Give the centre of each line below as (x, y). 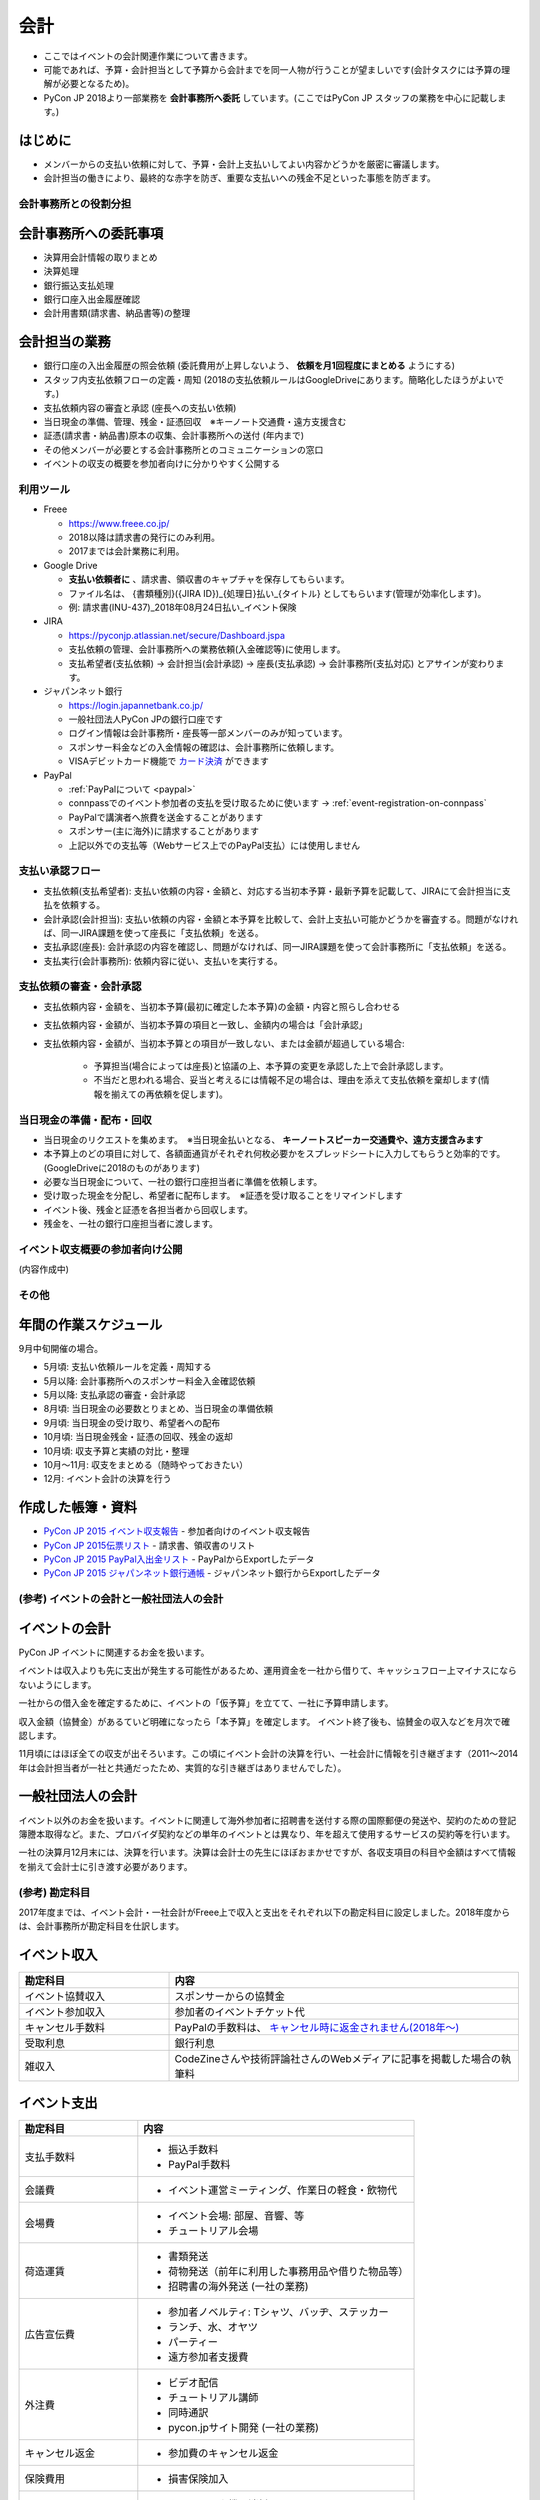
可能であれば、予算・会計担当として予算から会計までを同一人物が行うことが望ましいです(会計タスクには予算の (272, 69)
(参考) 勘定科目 (54, 1892)
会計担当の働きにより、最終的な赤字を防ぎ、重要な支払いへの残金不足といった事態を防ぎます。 (240, 178)
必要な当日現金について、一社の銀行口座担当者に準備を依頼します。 (183, 1182)
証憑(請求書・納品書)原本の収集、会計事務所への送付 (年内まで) (174, 436)
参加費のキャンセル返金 (223, 2453)
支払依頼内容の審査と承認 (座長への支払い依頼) (140, 407)
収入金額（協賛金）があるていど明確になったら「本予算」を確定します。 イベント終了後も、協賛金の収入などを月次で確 (264, 1721)
